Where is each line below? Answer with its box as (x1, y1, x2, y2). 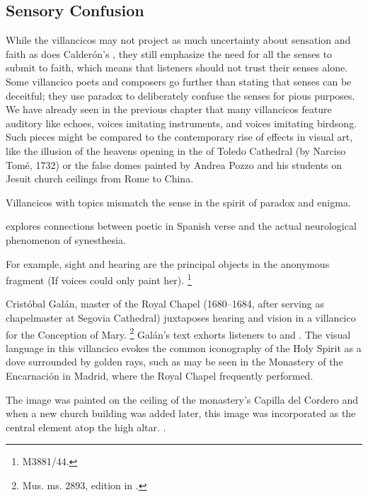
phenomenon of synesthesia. (6, 232, 126, 247)
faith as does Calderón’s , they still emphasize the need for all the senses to (6, 46, 333, 61)
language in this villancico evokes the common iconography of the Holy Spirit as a (6, 340, 362, 355)
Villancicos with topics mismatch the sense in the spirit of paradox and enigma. (6, 194, 351, 209)
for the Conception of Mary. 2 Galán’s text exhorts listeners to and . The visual (6, 324, 351, 341)
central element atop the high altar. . (6, 419, 166, 434)
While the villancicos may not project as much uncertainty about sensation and (6, 33, 351, 47)
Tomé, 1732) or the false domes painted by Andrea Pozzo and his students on (6, 157, 343, 172)
